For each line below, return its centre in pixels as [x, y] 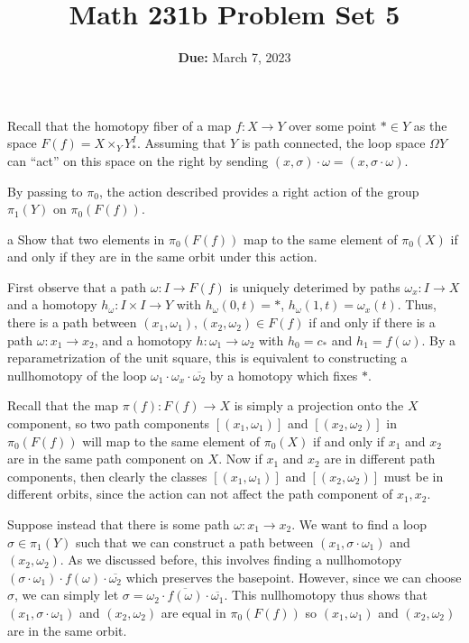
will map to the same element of [171, 441]
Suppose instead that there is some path [119, 524]
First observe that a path [77, 286]
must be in [414, 476]
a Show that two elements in [86, 239]
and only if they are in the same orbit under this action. [162, 257]
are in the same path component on [106, 459]
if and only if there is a [372, 322]
